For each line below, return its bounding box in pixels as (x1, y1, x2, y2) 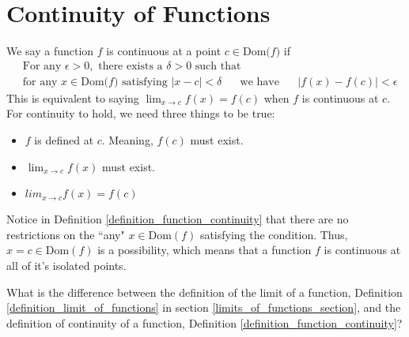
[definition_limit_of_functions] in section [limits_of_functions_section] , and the (6, 299, 401, 316)
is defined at (34, 131, 94, 148)
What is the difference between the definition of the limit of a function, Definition (6, 283, 403, 300)
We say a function (6, 43, 94, 59)
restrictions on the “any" (6, 226, 125, 242)
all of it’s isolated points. (6, 256, 127, 273)
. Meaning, (101, 131, 153, 148)
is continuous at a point (106, 43, 222, 59)
